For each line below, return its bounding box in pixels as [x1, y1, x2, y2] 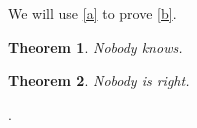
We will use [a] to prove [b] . [8, 3, 177, 23]
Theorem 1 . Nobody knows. [8, 36, 183, 57]
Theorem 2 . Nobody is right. [8, 70, 190, 91]
